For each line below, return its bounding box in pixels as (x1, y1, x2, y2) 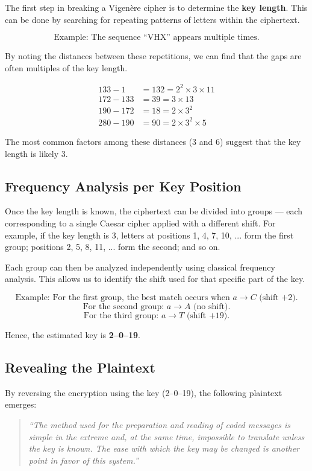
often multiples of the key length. (5, 61, 128, 74)
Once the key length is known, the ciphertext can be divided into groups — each (5, 205, 303, 217)
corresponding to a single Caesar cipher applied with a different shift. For (5, 216, 276, 229)
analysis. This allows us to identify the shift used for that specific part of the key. (5, 272, 305, 285)
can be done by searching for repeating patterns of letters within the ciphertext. (5, 13, 300, 25)
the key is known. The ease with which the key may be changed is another (28, 442, 300, 455)
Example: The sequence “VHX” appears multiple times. (54, 33, 260, 42)
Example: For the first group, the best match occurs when (15, 293, 230, 302)
